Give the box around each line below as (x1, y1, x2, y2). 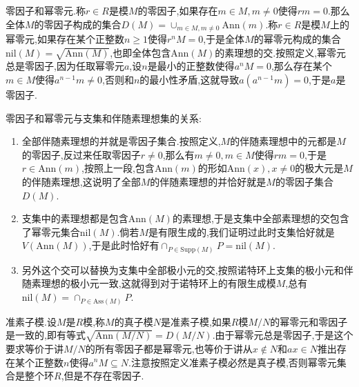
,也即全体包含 (110, 45, 171, 59)
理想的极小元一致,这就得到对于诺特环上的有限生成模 (41, 276, 276, 290)
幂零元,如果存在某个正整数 (6, 32, 124, 46)
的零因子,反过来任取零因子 (21, 147, 141, 161)
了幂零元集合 (21, 224, 80, 239)
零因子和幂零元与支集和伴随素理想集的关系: (6, 110, 202, 125)
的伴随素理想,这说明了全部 (21, 174, 141, 188)
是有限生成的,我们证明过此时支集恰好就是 (148, 224, 335, 239)
